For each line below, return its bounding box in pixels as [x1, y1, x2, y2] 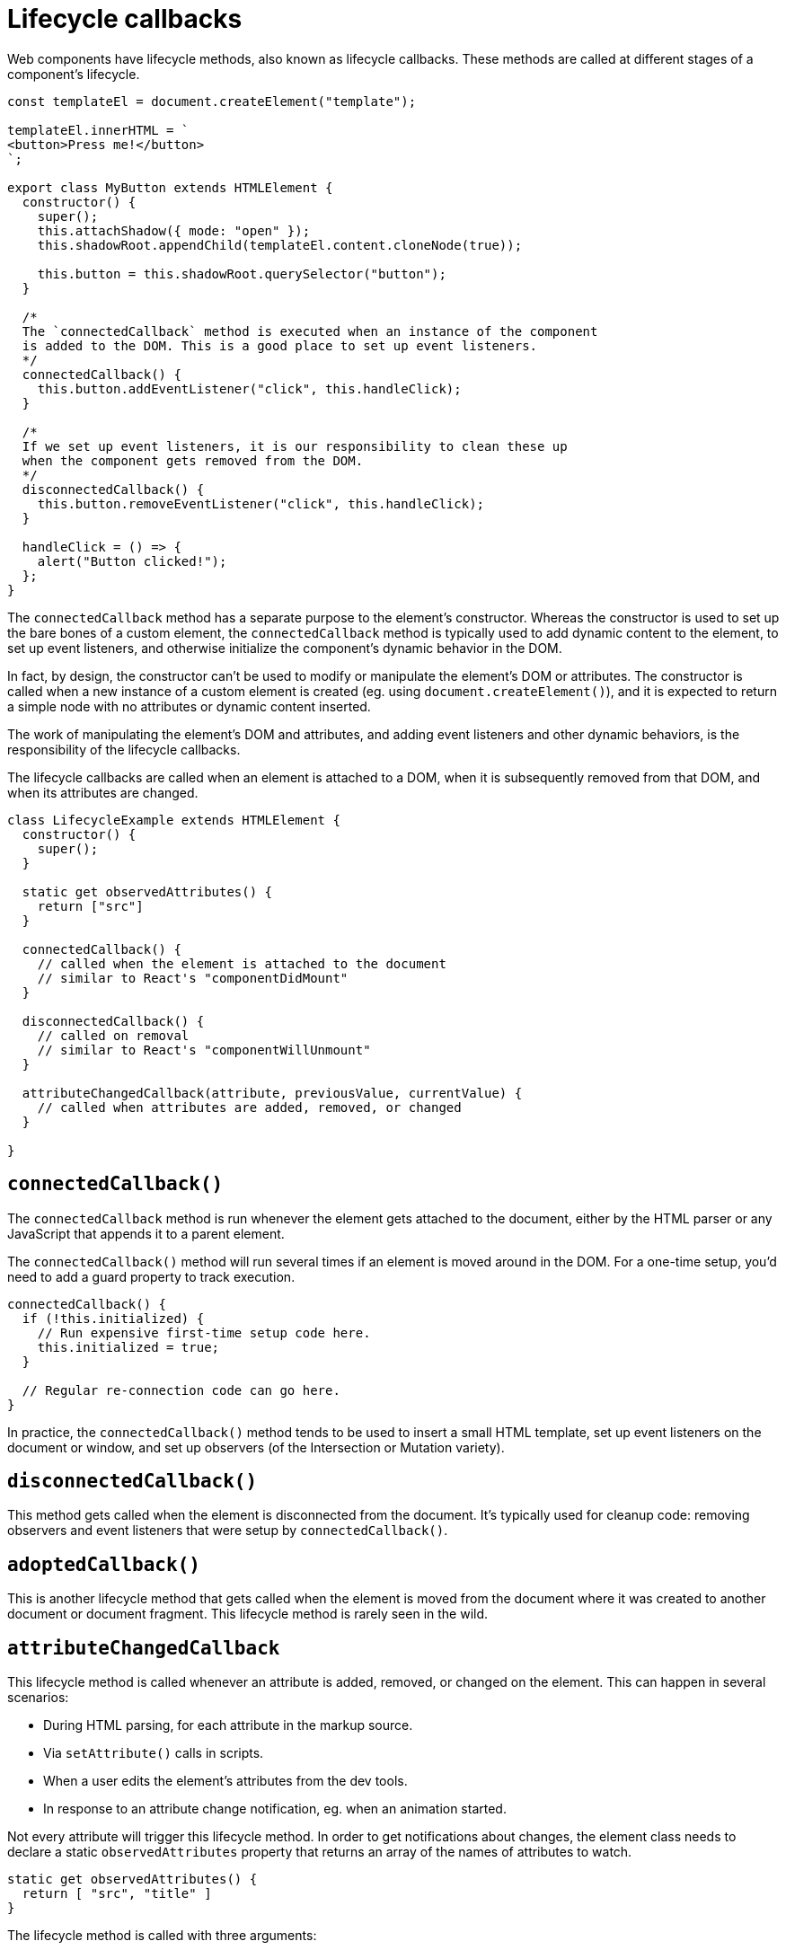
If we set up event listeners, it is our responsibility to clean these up [22, 438, 568, 454]
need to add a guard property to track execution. [7, 1268, 296, 1284]
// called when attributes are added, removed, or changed [37, 1099, 462, 1115]
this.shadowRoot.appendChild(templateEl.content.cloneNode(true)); [37, 237, 523, 252]
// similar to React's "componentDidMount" [37, 970, 349, 985]
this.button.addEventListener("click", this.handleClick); [37, 381, 462, 396]
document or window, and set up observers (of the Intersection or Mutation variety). [7, 1439, 505, 1455]
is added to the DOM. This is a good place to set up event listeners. [22, 338, 538, 353]
